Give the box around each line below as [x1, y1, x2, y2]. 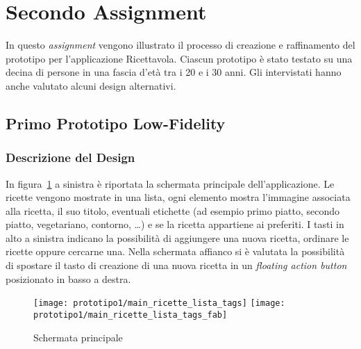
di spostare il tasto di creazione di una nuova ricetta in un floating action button [6, 258, 347, 273]
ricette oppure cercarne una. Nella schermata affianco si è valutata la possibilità [6, 244, 345, 259]
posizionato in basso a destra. [6, 271, 131, 286]
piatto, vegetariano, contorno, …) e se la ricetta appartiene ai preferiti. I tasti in [6, 217, 344, 232]
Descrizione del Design [6, 149, 135, 166]
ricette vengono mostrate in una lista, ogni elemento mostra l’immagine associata [6, 190, 351, 204]
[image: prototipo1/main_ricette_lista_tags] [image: [33, 298, 285, 309]
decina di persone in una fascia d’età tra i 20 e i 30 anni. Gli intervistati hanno [6, 65, 342, 79]
